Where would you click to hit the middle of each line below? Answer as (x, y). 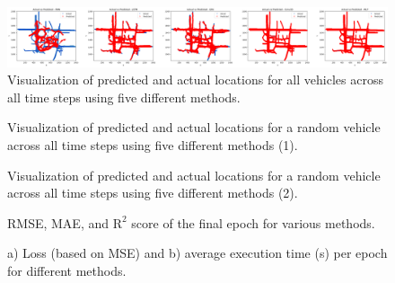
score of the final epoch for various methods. (253, 222)
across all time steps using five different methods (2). (153, 193)
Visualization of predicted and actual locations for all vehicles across (195, 80)
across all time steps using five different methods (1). (153, 145)
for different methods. (67, 270)
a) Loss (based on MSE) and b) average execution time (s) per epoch (197, 253)
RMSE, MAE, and (58, 222)
